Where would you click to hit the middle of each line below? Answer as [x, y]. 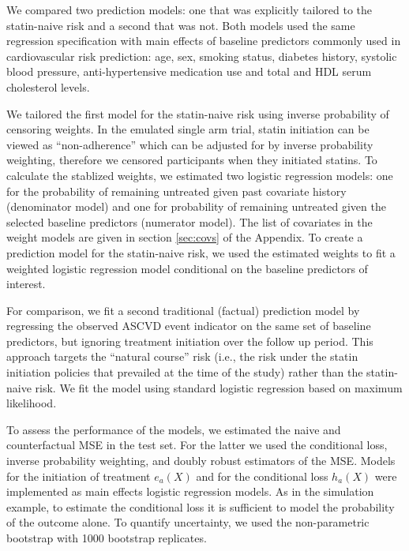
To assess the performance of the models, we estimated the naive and [174, 429]
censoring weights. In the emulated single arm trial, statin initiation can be [188, 129]
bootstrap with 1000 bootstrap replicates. [107, 538]
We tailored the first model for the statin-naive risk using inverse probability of [198, 113]
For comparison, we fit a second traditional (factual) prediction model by [183, 310]
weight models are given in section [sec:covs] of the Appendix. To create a [185, 237]
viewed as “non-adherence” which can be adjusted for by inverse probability [190, 144]
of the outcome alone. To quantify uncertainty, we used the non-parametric [188, 522]
